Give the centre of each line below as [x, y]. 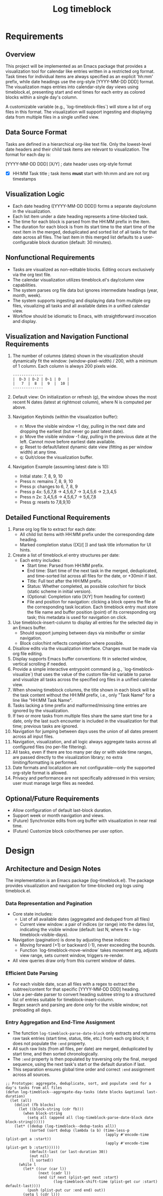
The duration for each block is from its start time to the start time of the [83, 227]
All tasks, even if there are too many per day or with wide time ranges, [82, 752]
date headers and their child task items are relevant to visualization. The [77, 149]
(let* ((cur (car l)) [45, 1169]
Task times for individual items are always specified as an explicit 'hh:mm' [79, 76]
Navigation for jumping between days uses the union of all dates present [85, 731]
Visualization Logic [35, 194]
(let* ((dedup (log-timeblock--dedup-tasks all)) [65, 1126]
